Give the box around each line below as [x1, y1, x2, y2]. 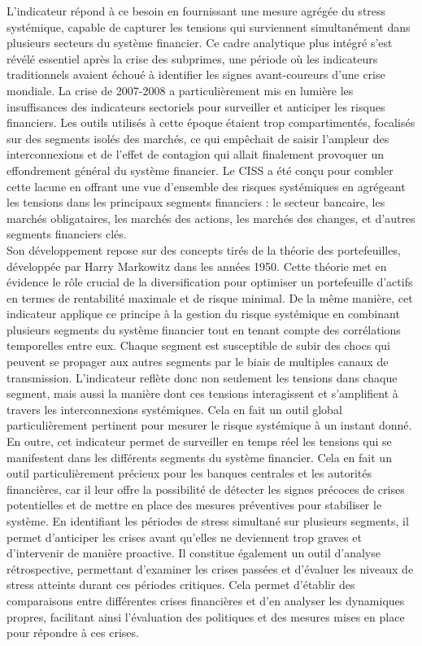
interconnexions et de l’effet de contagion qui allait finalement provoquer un [7, 146, 385, 163]
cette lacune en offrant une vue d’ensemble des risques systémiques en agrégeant [7, 177, 406, 194]
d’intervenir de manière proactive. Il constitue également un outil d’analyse [7, 544, 381, 561]
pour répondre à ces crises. [7, 624, 139, 641]
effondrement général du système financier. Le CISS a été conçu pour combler [7, 161, 394, 178]
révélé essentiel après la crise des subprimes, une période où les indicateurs [7, 50, 378, 67]
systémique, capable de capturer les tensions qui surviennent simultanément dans [7, 18, 411, 35]
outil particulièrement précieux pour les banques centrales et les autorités [7, 465, 372, 482]
